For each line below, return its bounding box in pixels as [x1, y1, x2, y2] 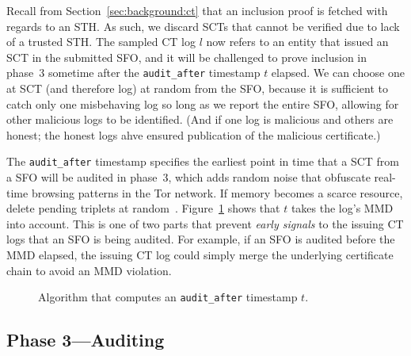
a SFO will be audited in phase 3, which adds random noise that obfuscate [6, 169, 371, 186]
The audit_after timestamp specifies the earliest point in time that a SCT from [6, 153, 399, 170]
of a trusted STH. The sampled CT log [6, 33, 196, 50]
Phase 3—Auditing [6, 327, 165, 352]
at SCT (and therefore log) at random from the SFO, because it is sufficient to [6, 80, 389, 97]
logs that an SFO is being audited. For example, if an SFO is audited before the [6, 231, 395, 247]
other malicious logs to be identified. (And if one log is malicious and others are [6, 111, 394, 128]
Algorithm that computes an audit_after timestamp [38, 289, 298, 305]
